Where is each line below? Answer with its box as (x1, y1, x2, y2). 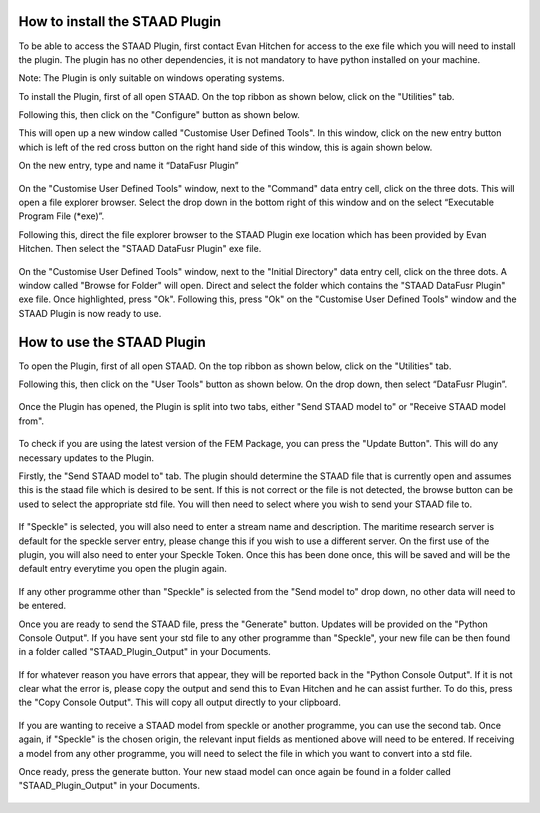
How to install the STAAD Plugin (18, 13, 222, 30)
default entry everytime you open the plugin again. (18, 563, 227, 575)
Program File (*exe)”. (18, 210, 105, 222)
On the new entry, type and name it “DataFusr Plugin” (18, 160, 239, 172)
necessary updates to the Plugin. (18, 451, 155, 464)
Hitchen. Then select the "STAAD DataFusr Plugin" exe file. (18, 243, 262, 255)
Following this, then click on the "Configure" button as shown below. (18, 109, 300, 121)
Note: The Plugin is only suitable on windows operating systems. (18, 72, 285, 84)
